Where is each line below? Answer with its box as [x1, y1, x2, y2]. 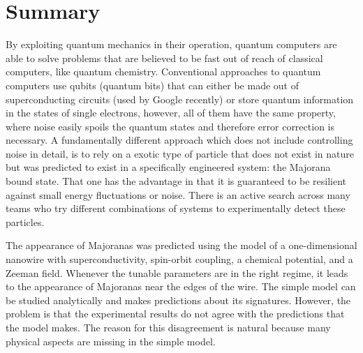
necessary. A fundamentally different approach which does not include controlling [6, 133, 353, 147]
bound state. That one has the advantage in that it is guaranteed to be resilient [6, 174, 347, 188]
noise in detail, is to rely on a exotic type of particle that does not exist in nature [6, 146, 354, 160]
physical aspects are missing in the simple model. [6, 333, 216, 348]
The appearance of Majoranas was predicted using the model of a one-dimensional [6, 238, 357, 253]
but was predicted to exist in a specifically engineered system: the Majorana [6, 160, 331, 174]
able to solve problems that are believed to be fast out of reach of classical [6, 50, 323, 65]
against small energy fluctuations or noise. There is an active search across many [6, 187, 350, 202]
